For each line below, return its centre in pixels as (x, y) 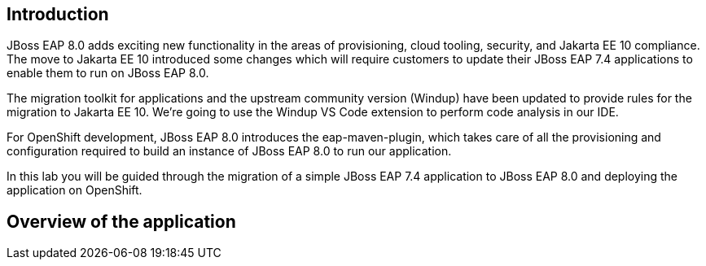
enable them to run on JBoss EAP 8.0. (108, 73)
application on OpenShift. (75, 190)
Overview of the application (121, 221)
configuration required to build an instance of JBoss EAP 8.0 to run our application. (229, 151)
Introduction (58, 14)
